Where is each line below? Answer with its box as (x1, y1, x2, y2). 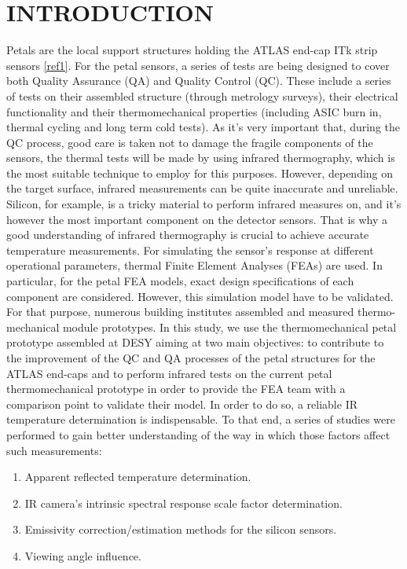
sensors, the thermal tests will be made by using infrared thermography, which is (6, 149, 395, 166)
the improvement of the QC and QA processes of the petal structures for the (6, 350, 376, 365)
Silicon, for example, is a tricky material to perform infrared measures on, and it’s (6, 196, 401, 212)
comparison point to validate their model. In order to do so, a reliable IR (6, 395, 357, 412)
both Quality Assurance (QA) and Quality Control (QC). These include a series (6, 72, 391, 89)
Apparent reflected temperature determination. (24, 468, 251, 485)
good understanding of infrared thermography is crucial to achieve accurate (6, 226, 369, 243)
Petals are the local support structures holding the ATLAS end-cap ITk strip (6, 42, 378, 58)
